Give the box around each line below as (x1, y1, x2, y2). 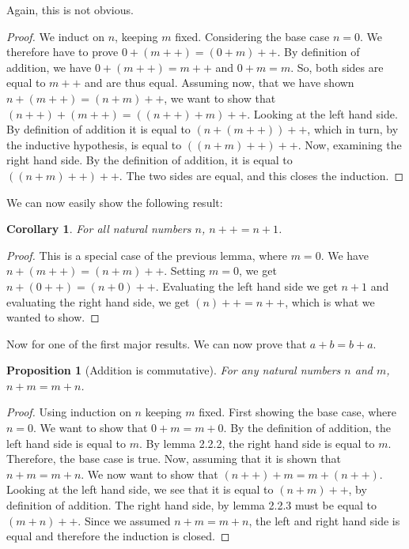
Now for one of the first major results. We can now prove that (6, 335, 307, 352)
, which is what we (285, 293, 375, 310)
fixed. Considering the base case (175, 28, 330, 44)
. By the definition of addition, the (223, 419, 391, 436)
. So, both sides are (290, 58, 384, 75)
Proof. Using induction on (6, 404, 131, 420)
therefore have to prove (6, 43, 119, 60)
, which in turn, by (307, 121, 399, 137)
